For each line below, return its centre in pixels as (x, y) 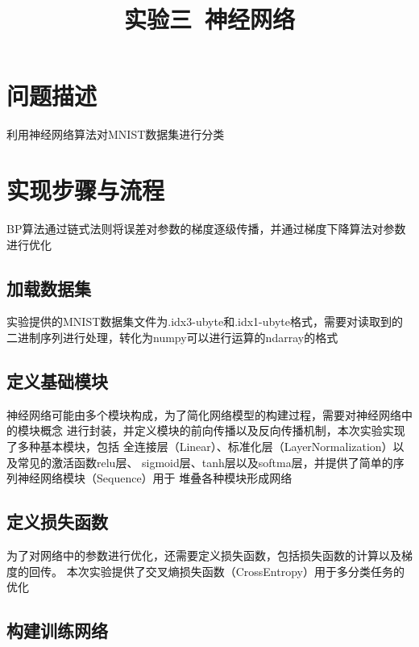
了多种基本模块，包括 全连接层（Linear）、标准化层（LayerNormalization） (200, 446)
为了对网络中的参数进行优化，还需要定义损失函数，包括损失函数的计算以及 (204, 555)
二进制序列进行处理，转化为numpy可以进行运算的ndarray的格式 (172, 338)
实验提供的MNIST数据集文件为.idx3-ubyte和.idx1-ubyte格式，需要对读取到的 (205, 321)
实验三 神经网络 (209, 19)
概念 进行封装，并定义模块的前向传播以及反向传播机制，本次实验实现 (222, 430)
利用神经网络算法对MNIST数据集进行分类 (116, 134)
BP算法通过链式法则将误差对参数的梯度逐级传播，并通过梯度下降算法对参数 (206, 229)
